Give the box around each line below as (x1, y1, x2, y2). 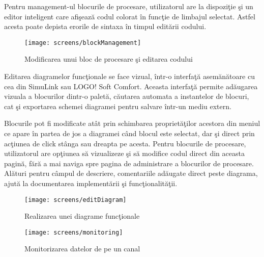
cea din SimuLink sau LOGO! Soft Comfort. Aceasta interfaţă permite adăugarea (4, 81, 258, 91)
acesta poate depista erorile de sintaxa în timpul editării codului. (4, 21, 207, 32)
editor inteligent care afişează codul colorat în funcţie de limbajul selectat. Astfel (4, 11, 255, 21)
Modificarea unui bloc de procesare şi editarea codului (24, 54, 193, 64)
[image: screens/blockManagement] (24, 39, 141, 46)
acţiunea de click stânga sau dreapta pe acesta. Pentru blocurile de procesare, (4, 138, 246, 148)
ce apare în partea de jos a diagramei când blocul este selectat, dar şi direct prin (4, 128, 255, 138)
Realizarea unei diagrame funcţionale (24, 211, 140, 221)
